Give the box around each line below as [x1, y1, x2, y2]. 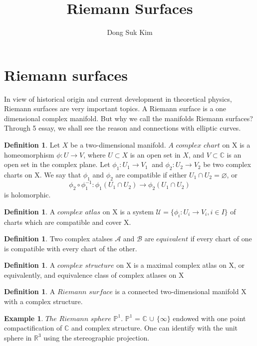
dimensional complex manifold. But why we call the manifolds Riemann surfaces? [4, 113, 253, 123]
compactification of [4, 323, 62, 333]
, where [83, 149, 106, 160]
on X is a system [102, 206, 154, 216]
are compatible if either [115, 170, 187, 180]
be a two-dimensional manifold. [70, 140, 166, 150]
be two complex [203, 159, 251, 170]
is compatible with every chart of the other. [4, 243, 137, 253]
